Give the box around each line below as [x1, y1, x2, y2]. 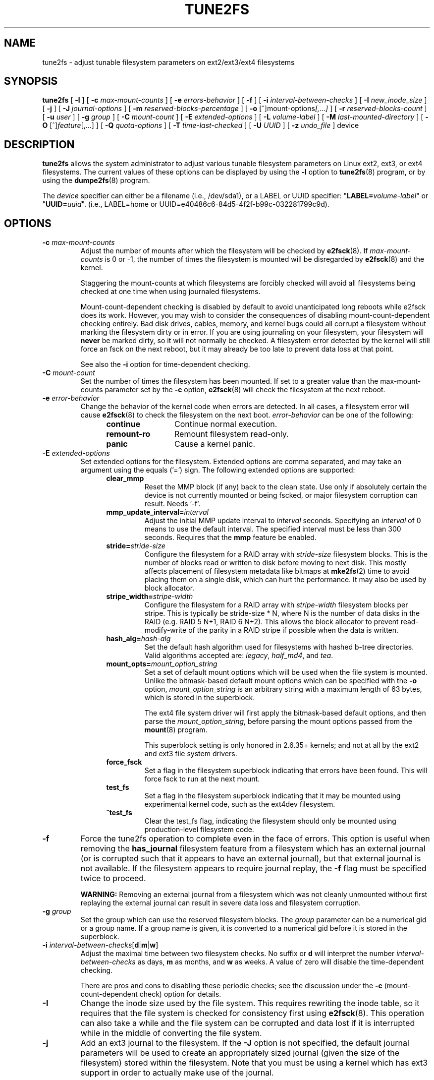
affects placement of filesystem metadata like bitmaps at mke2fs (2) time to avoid [144, 567, 410, 576]
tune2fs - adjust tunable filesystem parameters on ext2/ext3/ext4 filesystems [42, 58, 295, 66]
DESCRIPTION [4, 138, 75, 151]
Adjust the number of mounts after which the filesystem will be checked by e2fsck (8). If [80, 246, 368, 255]
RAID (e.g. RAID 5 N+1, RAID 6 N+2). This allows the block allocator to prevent [144, 617, 399, 626]
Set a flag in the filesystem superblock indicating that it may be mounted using [144, 791, 401, 800]
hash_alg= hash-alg [106, 634, 171, 643]
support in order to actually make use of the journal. [80, 1068, 274, 1078]
